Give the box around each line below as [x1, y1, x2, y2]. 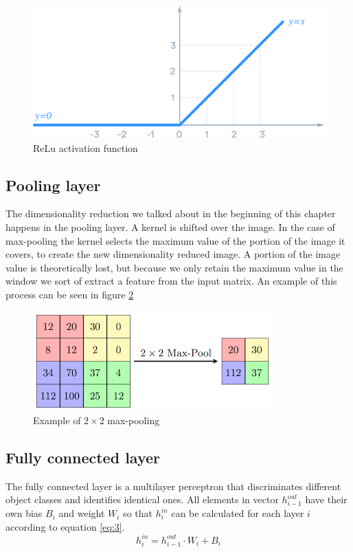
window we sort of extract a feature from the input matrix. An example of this [5, 274, 337, 288]
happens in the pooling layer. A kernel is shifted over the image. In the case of [5, 219, 335, 234]
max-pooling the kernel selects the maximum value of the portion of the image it [5, 233, 345, 247]
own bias [5, 506, 43, 520]
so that [123, 506, 152, 520]
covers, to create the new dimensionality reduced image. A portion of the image [5, 247, 341, 261]
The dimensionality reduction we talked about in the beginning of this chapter [5, 206, 336, 221]
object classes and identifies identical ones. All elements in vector [5, 492, 279, 507]
